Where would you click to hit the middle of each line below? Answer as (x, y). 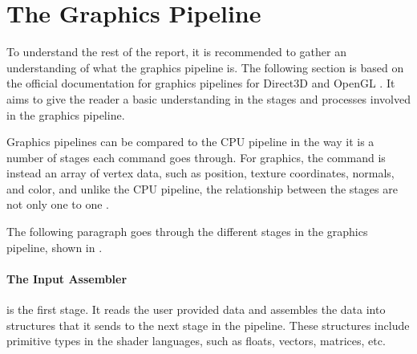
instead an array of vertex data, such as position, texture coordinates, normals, (200, 173)
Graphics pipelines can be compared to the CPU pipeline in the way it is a (190, 142)
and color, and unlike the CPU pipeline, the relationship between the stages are (202, 188)
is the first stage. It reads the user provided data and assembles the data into (196, 309)
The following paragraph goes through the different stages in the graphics (187, 232)
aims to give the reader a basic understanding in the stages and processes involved (208, 98)
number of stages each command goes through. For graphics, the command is (196, 157)
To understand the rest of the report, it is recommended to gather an (176, 52)
